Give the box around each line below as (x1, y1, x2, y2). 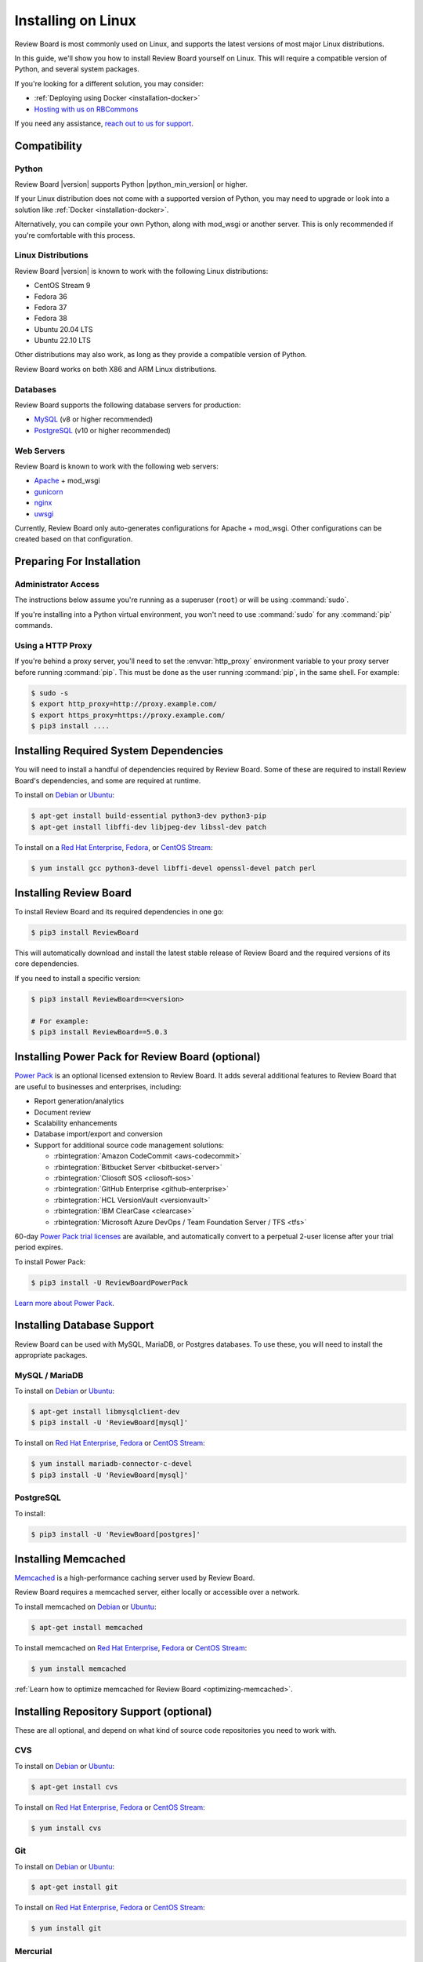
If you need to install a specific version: (14, 973, 141, 983)
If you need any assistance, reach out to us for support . (14, 119, 193, 128)
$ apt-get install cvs (31, 1782, 118, 1791)
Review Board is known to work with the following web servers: (14, 461, 219, 471)
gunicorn (34, 487, 63, 496)
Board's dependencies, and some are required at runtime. (14, 775, 201, 785)
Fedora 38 (34, 314, 68, 323)
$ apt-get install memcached (31, 1623, 143, 1632)
